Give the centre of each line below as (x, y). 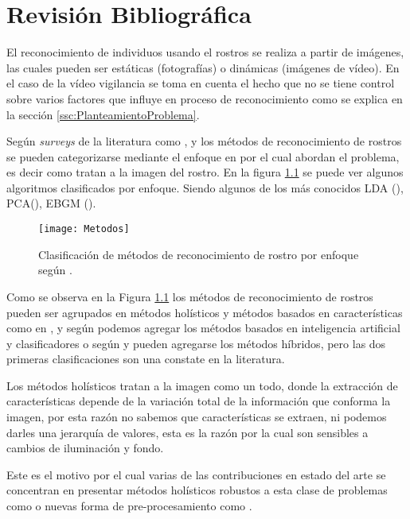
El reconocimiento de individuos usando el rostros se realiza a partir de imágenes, (205, 52)
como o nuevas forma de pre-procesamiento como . (129, 506)
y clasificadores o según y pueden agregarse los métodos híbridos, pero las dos (196, 343)
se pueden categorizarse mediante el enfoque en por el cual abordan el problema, (203, 156)
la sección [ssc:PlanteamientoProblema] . (103, 114)
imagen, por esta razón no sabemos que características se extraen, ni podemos (197, 417)
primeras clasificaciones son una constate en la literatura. (146, 359)
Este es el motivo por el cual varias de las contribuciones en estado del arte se (196, 474)
